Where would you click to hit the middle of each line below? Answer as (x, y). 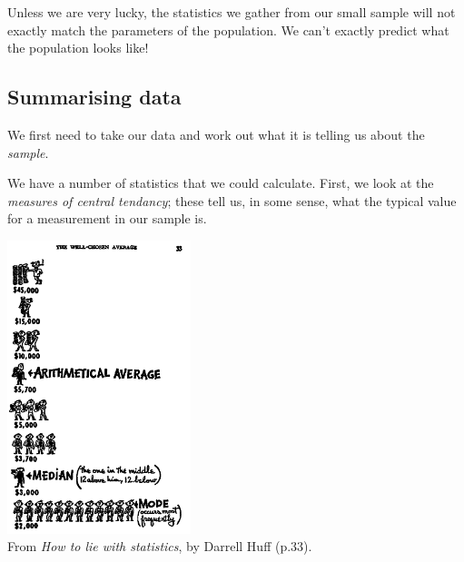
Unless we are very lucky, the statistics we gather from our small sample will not (232, 12)
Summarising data (94, 97)
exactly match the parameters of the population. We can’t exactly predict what (228, 30)
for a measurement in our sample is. (107, 218)
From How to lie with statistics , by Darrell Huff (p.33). (160, 546)
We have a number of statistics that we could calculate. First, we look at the (221, 183)
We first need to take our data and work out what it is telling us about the (216, 134)
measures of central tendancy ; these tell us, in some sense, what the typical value (232, 200)
